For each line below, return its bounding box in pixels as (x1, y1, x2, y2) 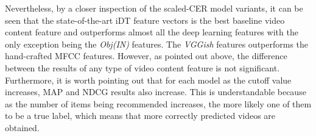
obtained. (5, 121, 40, 134)
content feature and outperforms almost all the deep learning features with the (5, 26, 298, 38)
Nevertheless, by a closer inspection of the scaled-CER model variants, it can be (5, 2, 303, 14)
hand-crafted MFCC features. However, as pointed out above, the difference (5, 49, 287, 62)
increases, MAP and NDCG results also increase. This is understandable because (5, 85, 306, 98)
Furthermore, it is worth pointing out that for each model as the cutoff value (5, 73, 292, 86)
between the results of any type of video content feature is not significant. (5, 61, 280, 74)
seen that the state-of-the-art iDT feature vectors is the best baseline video (5, 13, 285, 26)
